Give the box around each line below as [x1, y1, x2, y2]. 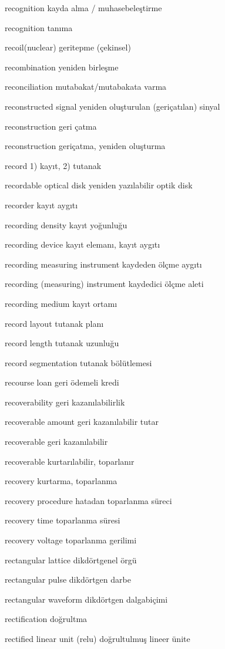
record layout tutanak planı [5, 317, 104, 329]
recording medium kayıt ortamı [5, 297, 117, 309]
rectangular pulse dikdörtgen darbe [5, 573, 131, 586]
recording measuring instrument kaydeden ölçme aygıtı [5, 258, 202, 270]
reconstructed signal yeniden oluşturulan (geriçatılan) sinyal [5, 100, 220, 112]
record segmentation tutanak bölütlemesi [5, 356, 152, 369]
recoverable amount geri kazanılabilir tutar [5, 415, 159, 428]
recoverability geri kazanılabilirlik [5, 396, 125, 408]
